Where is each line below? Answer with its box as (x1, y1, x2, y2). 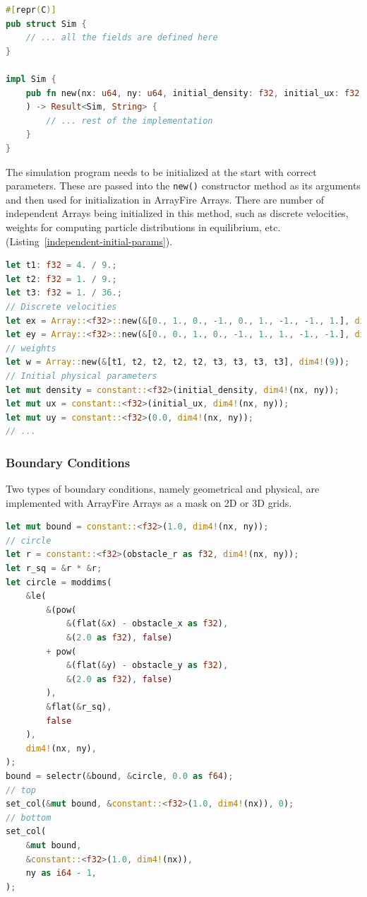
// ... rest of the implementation (46, 115, 213, 126)
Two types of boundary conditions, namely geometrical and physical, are (6, 481, 320, 496)
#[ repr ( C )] (6, 5, 56, 15)
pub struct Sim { (6, 18, 87, 29)
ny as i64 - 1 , (25, 868, 97, 879)
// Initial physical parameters (6, 370, 157, 381)
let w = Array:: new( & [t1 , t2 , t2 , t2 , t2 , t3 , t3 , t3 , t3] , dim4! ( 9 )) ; (6, 357, 350, 368)
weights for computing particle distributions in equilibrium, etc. (6, 219, 281, 234)
